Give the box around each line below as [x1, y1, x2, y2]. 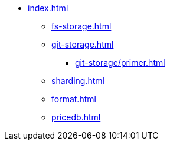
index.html [28, 3, 68, 13]
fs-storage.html [51, 21, 112, 31]
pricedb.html [51, 112, 101, 122]
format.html [51, 94, 96, 104]
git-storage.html [51, 39, 114, 49]
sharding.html [51, 76, 104, 86]
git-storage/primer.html [75, 58, 165, 68]
